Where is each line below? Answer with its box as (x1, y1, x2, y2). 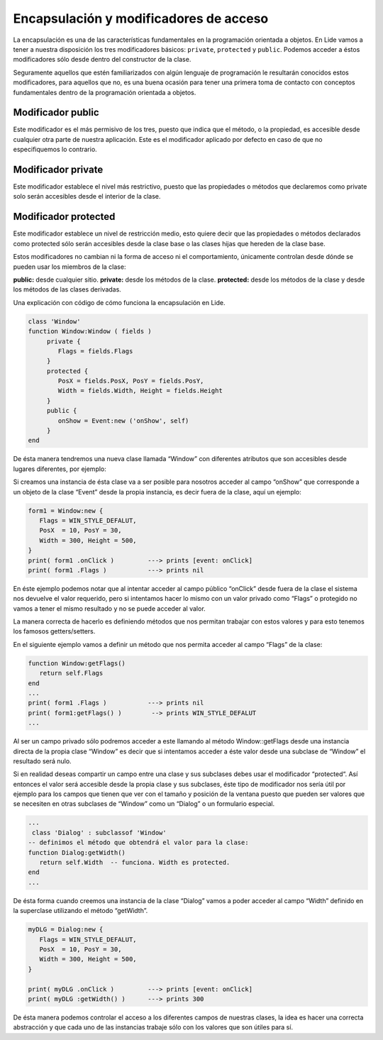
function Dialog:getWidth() (28, 848, 126, 856)
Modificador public (13, 106, 99, 118)
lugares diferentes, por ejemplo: (13, 465, 106, 473)
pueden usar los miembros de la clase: (13, 262, 126, 271)
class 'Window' (28, 317, 81, 326)
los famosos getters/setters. (13, 627, 96, 636)
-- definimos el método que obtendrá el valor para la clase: (28, 839, 249, 847)
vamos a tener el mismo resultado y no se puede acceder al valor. (13, 604, 206, 613)
